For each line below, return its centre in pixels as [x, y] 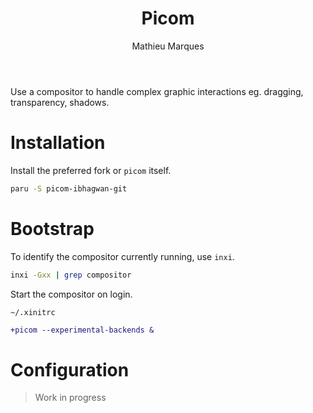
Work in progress [70, 398]
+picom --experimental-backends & [82, 330]
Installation [58, 143]
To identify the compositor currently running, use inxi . [122, 256]
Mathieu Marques [168, 46]
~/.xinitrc [33, 312]
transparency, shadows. [60, 102]
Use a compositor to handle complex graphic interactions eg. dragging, [157, 91]
